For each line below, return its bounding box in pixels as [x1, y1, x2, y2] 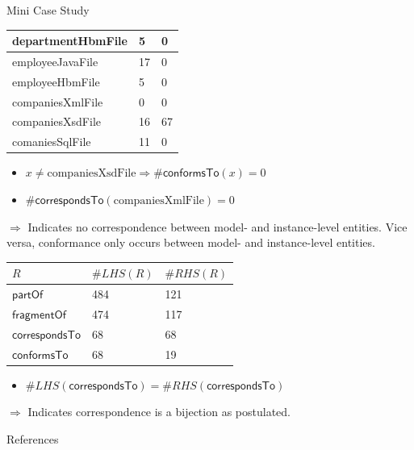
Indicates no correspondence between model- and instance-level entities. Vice [27, 218, 408, 235]
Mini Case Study [6, 2, 90, 18]
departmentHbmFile [12, 32, 128, 49]
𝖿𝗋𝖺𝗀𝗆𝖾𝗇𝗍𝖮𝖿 [12, 309, 67, 321]
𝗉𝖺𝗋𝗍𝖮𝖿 [12, 290, 44, 302]
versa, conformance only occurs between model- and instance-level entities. [6, 234, 375, 251]
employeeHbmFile [12, 73, 100, 90]
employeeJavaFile [12, 52, 98, 69]
